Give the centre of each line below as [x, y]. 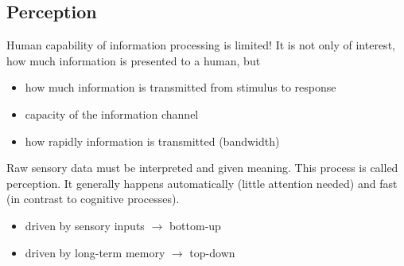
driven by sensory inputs [85, 225]
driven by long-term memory [95, 252]
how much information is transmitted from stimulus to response [181, 87]
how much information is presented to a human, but [134, 60]
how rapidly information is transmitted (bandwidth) [152, 141]
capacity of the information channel [112, 113]
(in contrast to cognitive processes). [93, 199]
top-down [212, 252]
